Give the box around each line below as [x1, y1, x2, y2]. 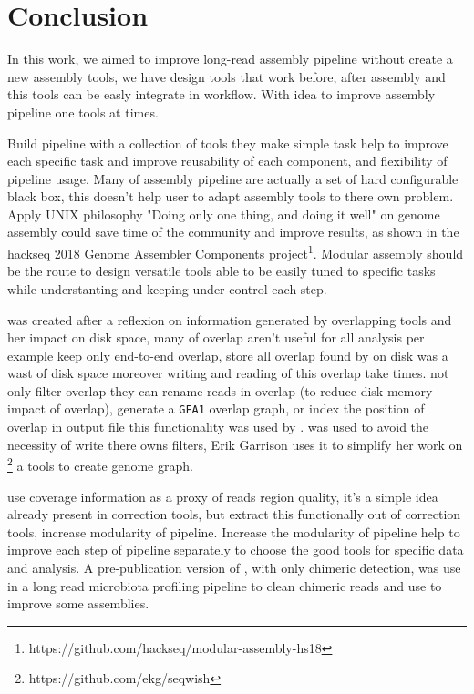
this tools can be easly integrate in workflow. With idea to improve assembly [7, 85, 436, 104]
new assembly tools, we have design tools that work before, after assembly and [7, 66, 446, 86]
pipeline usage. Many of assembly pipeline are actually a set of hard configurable [7, 168, 459, 188]
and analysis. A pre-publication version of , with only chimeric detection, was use [7, 557, 461, 577]
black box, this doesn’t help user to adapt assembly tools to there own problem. [7, 187, 454, 206]
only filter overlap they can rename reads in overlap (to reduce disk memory [7, 381, 433, 400]
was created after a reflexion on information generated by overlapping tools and [7, 310, 452, 329]
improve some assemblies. [7, 594, 149, 613]
